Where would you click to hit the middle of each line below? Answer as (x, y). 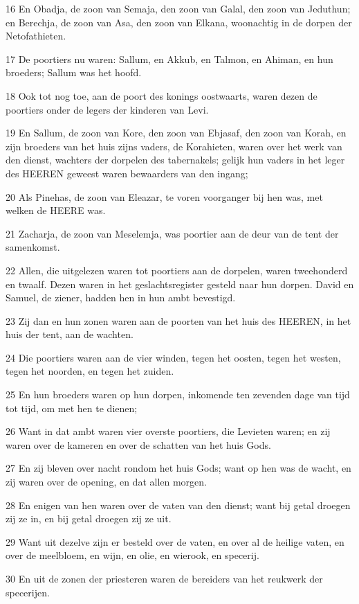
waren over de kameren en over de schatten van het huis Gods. (138, 444)
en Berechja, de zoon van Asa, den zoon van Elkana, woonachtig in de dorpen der (179, 22)
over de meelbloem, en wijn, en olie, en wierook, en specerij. (132, 555)
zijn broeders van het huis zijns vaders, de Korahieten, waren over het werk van (174, 146)
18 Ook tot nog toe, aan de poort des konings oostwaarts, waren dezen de (162, 95)
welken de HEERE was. (56, 210)
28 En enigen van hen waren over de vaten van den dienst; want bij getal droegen (178, 505)
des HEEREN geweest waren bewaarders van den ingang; (127, 173)
